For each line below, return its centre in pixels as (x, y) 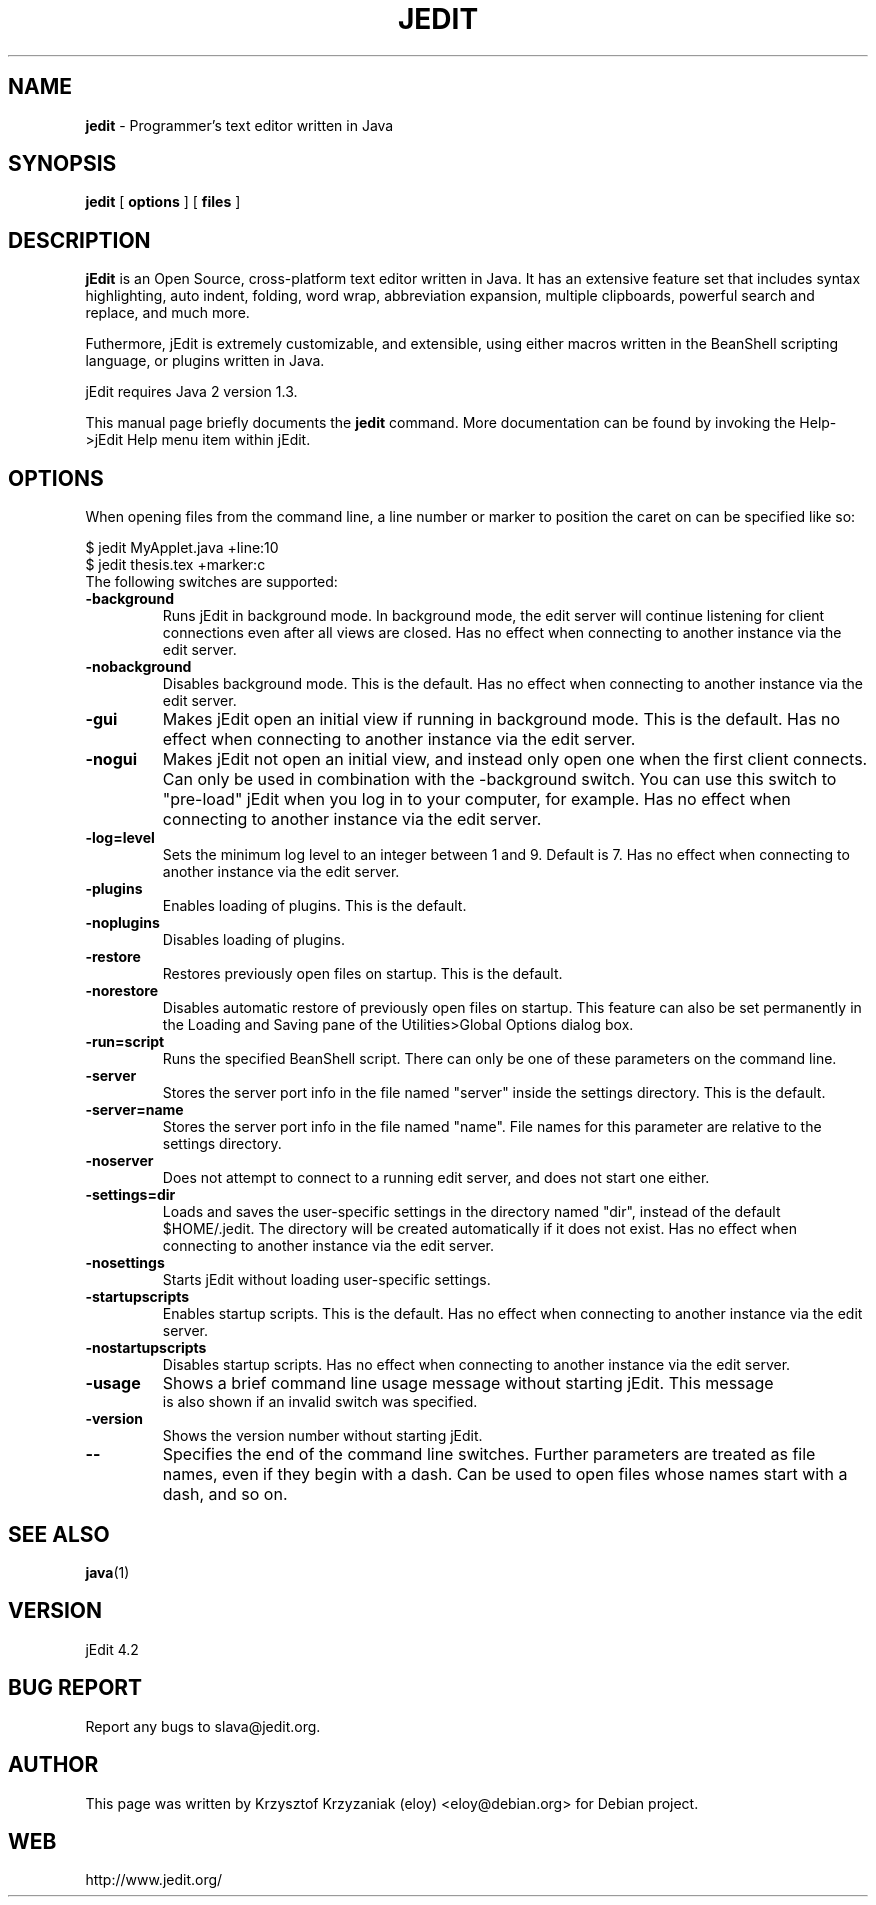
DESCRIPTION (79, 240)
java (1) (107, 1572)
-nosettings (125, 1263)
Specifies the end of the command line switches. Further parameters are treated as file (489, 1454)
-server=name (134, 1110)
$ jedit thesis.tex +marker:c (175, 565)
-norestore (122, 991)
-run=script (125, 1042)
